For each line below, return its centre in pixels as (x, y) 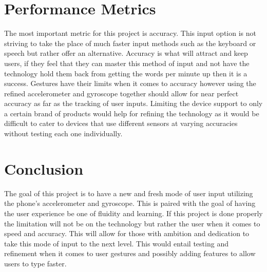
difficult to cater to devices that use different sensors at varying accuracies (121, 123)
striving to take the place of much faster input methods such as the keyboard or (130, 43)
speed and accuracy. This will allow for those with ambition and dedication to (127, 233)
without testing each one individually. (63, 133)
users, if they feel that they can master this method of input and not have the (127, 63)
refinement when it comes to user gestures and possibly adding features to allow (130, 253)
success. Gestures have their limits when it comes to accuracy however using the (130, 83)
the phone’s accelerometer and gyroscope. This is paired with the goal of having (130, 203)
